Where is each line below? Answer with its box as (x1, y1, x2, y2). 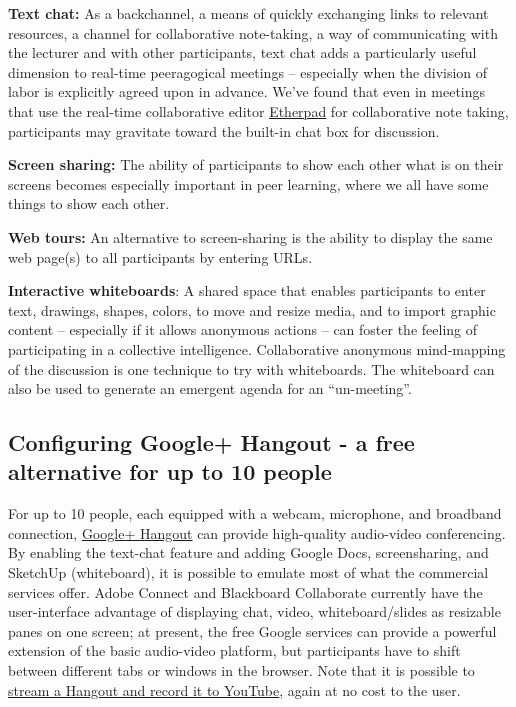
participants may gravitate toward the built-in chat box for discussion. (8, 120, 440, 141)
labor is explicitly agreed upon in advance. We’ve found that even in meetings (8, 81, 486, 102)
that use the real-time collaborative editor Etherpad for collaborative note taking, (8, 100, 509, 121)
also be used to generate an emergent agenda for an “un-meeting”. (8, 378, 412, 399)
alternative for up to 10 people (8, 456, 332, 487)
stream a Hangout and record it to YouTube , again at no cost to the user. (8, 679, 461, 700)
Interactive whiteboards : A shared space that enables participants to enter (8, 280, 486, 301)
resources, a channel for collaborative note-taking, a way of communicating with (8, 22, 498, 43)
